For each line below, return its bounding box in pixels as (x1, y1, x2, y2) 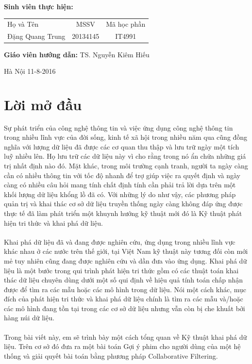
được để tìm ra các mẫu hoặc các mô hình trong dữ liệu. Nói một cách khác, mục (4, 284, 246, 294)
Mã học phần (106, 19, 146, 29)
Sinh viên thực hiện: (4, 1, 73, 11)
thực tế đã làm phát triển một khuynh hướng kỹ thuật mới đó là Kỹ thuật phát (4, 208, 242, 218)
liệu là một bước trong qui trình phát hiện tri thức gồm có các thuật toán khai (4, 265, 239, 275)
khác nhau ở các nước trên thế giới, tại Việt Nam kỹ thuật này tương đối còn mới (4, 246, 248, 256)
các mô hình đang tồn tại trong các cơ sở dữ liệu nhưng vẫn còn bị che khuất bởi (4, 303, 245, 313)
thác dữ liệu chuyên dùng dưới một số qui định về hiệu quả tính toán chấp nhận (4, 275, 243, 285)
